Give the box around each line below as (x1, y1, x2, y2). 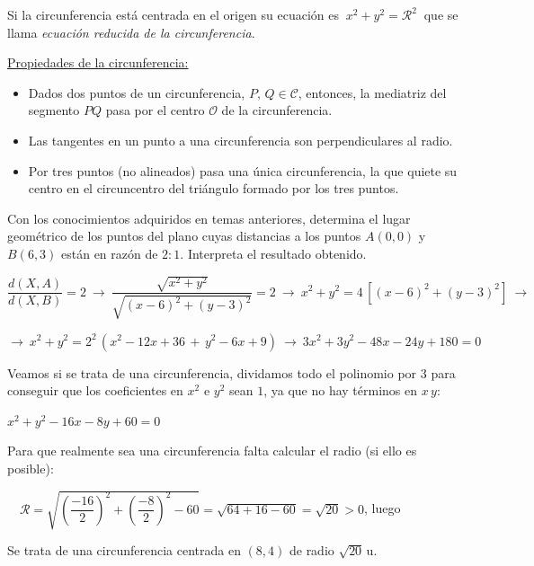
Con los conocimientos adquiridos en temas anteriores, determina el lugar (7, 208, 411, 227)
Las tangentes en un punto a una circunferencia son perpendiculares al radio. (28, 130, 453, 149)
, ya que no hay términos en (263, 381, 417, 400)
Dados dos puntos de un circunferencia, (28, 83, 245, 102)
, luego (364, 499, 401, 517)
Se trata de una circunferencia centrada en (7, 541, 241, 560)
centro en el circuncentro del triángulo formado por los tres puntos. (28, 179, 399, 198)
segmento (28, 101, 80, 119)
